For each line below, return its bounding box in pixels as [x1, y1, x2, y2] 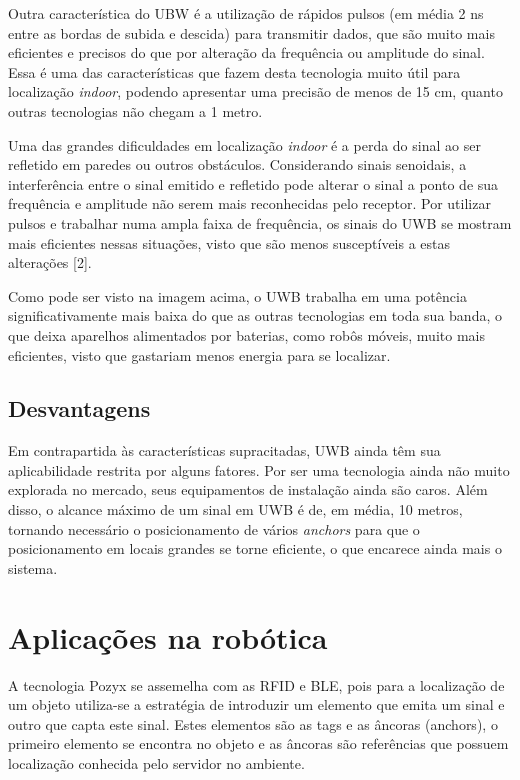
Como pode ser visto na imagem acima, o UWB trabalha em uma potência [8, 285, 467, 306]
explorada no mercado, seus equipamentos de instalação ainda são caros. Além [8, 479, 488, 500]
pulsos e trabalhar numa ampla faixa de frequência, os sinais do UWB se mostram [8, 212, 512, 233]
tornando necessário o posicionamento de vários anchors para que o [8, 518, 420, 539]
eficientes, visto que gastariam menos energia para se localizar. [8, 344, 391, 365]
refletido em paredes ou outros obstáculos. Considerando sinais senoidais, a [8, 154, 467, 175]
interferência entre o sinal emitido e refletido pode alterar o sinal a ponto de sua [8, 173, 499, 194]
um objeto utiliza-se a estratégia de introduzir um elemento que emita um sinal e [8, 694, 505, 715]
